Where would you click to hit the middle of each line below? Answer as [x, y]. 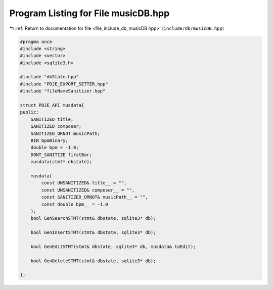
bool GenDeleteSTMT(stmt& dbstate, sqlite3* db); [93, 261]
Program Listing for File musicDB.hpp [89, 13]
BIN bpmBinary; [49, 141]
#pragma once [36, 41]
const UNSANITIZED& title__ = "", [84, 183]
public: [29, 112]
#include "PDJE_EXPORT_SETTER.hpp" [64, 84]
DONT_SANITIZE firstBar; [61, 155]
